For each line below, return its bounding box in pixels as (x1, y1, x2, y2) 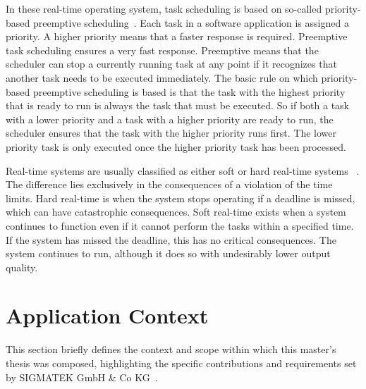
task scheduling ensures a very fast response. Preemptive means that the (6, 42, 319, 57)
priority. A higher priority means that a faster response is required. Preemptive (6, 29, 348, 44)
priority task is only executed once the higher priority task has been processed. (6, 139, 346, 154)
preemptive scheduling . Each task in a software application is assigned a (32, 15, 349, 30)
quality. (6, 259, 38, 274)
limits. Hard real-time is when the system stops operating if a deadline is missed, (6, 190, 355, 205)
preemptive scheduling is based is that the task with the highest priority (32, 84, 346, 99)
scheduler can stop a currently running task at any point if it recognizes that (6, 56, 337, 71)
